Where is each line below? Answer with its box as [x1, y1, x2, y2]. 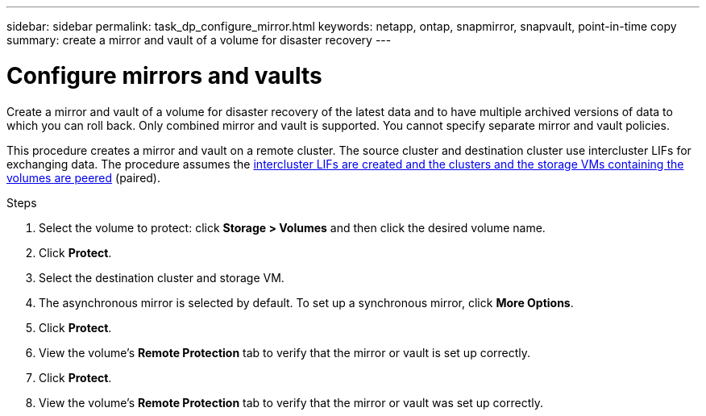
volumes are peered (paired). [6, 170, 161, 185]
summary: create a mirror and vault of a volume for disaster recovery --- [6, 33, 392, 47]
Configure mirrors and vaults [6, 61, 322, 89]
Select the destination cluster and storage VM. [39, 270, 284, 285]
